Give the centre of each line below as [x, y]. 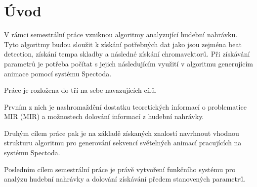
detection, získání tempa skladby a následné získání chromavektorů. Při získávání [127, 54]
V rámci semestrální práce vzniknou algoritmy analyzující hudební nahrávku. [121, 34]
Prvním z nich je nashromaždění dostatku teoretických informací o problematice [125, 106]
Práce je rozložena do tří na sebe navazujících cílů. [81, 90]
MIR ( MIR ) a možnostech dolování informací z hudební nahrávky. [104, 116]
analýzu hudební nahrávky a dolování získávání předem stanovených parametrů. [125, 179]
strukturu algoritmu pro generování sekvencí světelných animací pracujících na [123, 143]
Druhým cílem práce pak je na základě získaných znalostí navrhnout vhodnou [122, 133]
